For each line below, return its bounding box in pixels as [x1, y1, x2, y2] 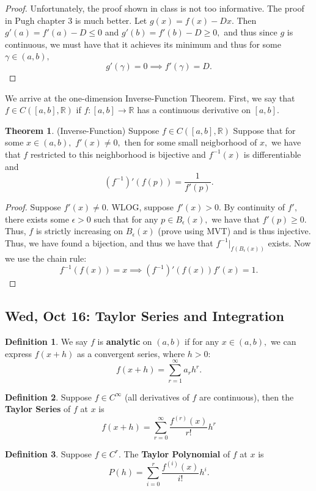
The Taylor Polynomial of [123, 447, 230, 460]
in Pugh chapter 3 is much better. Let [5, 13, 147, 26]
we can [270, 335, 296, 348]
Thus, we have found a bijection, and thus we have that [5, 236, 213, 249]
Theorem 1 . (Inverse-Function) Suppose [5, 124, 160, 136]
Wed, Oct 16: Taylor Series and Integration [5, 306, 284, 325]
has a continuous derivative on [137, 103, 251, 116]
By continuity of [224, 201, 285, 213]
